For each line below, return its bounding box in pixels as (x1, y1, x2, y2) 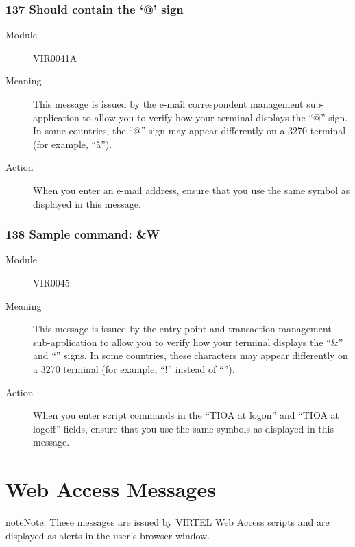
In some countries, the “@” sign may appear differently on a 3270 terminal (33, 123, 346, 138)
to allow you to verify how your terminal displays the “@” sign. (82, 110, 348, 124)
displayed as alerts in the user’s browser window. (5, 528, 210, 542)
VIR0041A (33, 50, 77, 64)
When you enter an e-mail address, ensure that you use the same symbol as (33, 182, 350, 197)
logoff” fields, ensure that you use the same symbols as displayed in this (33, 421, 334, 435)
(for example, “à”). (33, 136, 112, 151)
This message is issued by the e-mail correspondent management (33, 97, 304, 110)
